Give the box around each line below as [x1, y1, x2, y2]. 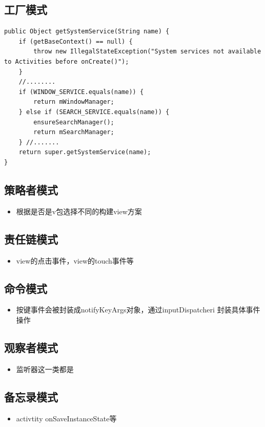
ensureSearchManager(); [33, 118, 114, 126]
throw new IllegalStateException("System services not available [33, 48, 261, 55]
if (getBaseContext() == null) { [18, 38, 133, 45]
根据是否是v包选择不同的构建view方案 [16, 206, 142, 216]
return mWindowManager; [33, 98, 114, 106]
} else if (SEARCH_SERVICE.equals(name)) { [18, 108, 170, 116]
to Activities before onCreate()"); [4, 58, 129, 65]
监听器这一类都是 [16, 363, 74, 374]
